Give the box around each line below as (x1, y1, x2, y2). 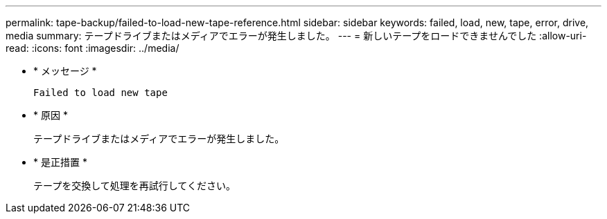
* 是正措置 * (33, 156, 87, 168)
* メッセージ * (33, 65, 97, 77)
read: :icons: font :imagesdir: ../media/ (6, 42, 179, 54)
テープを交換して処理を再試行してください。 (33, 180, 236, 191)
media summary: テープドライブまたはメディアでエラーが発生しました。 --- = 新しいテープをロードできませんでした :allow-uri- (6, 30, 587, 41)
